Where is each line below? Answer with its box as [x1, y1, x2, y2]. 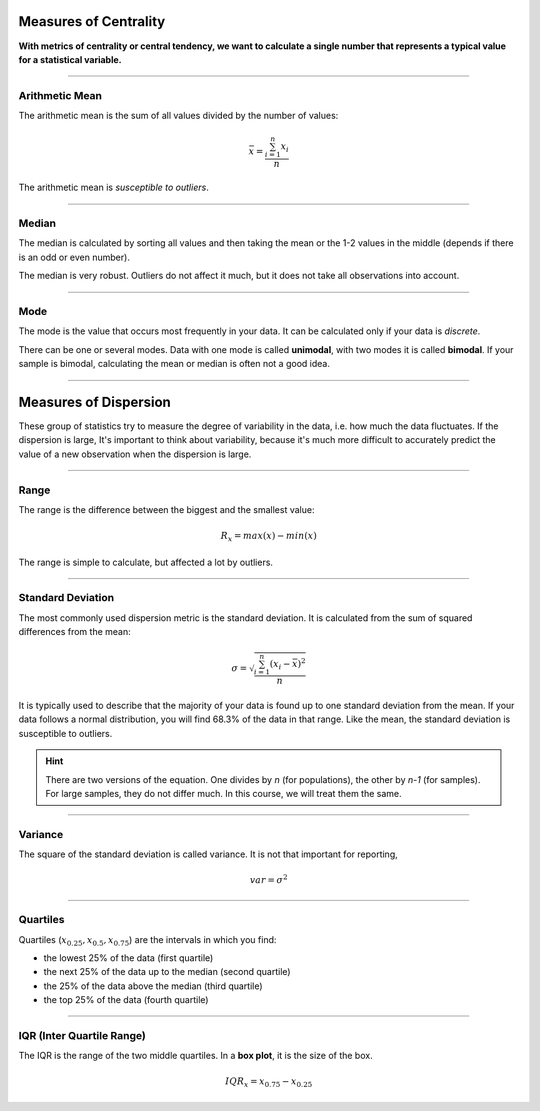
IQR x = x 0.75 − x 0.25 [225, 1076, 313, 1090]
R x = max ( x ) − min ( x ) [220, 530, 317, 544]
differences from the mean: [18, 626, 131, 638]
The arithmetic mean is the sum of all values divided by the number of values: [18, 110, 339, 122]
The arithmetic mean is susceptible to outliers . [18, 181, 209, 194]
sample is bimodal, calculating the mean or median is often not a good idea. [18, 358, 330, 370]
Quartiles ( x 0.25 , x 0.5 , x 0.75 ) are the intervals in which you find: [18, 933, 277, 948]
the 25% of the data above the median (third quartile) [43, 980, 264, 992]
